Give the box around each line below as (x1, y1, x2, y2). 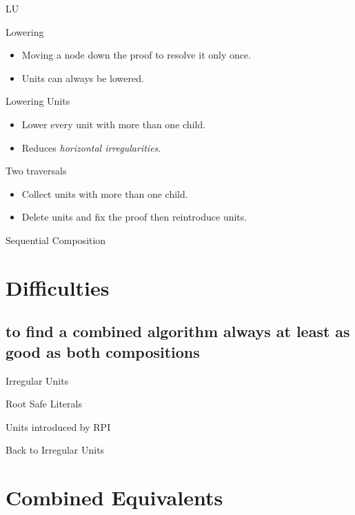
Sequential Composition (6, 232, 106, 247)
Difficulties (6, 273, 110, 301)
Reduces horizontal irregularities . (21, 140, 161, 154)
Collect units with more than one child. (21, 186, 188, 201)
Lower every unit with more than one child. (21, 117, 206, 131)
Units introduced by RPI (6, 419, 111, 434)
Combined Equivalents (6, 483, 223, 512)
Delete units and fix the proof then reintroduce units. (21, 210, 247, 224)
